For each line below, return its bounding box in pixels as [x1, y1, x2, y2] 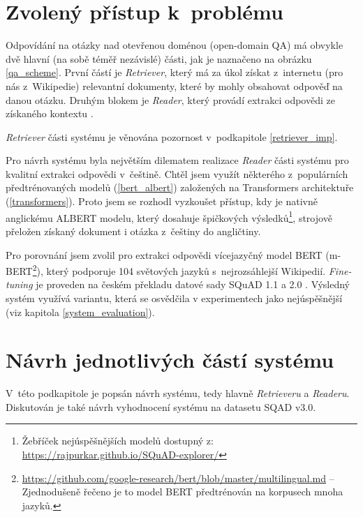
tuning [6, 277, 33, 292]
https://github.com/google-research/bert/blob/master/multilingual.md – [22, 470, 334, 485]
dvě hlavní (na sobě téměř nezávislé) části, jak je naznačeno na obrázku [6, 51, 312, 66]
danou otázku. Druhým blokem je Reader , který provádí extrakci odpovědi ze [6, 92, 335, 107]
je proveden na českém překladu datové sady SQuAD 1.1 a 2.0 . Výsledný [36, 277, 350, 292]
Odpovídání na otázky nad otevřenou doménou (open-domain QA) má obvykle [6, 38, 343, 52]
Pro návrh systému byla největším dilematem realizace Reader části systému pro [6, 153, 349, 167]
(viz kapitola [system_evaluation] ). [6, 304, 155, 319]
